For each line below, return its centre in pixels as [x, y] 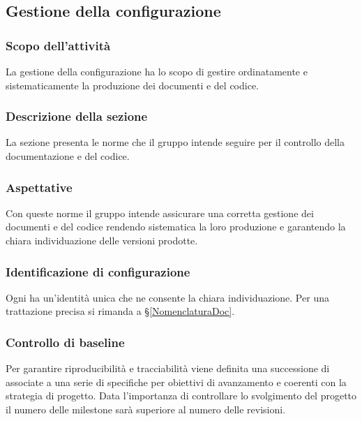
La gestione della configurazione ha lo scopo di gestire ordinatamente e [157, 71]
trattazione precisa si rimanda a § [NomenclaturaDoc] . [120, 311]
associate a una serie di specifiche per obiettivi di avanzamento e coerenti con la [176, 382]
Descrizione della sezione [77, 116]
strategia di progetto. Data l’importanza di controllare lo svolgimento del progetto [181, 396]
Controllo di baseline [65, 342]
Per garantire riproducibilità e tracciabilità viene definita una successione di [168, 368]
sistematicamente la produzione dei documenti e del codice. [132, 85]
